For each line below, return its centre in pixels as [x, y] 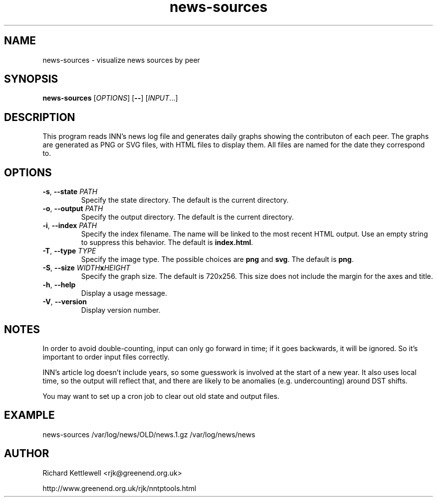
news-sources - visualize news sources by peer [121, 60]
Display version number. [121, 310]
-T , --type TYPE [69, 251]
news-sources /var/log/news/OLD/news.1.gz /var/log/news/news [149, 434]
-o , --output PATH [73, 209]
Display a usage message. [124, 293]
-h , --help [59, 285]
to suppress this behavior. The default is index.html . [167, 243]
